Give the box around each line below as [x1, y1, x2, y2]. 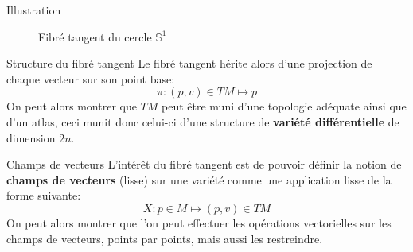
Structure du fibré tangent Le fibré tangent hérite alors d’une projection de [6, 55, 372, 72]
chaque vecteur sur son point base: [6, 70, 175, 87]
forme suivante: [6, 187, 81, 204]
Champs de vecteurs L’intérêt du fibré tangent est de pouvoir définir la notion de [6, 156, 402, 173]
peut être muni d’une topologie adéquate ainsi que [162, 98, 407, 114]
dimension [6, 129, 56, 145]
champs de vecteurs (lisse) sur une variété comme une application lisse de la [6, 171, 392, 188]
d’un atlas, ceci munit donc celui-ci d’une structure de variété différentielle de [6, 113, 399, 130]
